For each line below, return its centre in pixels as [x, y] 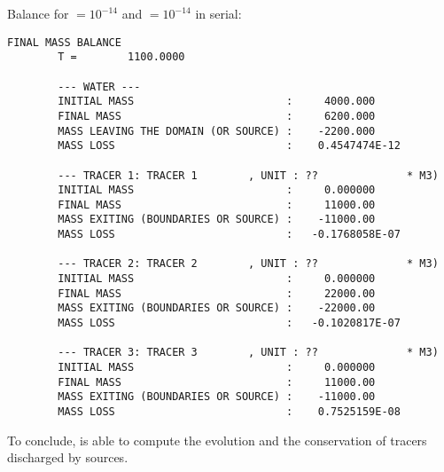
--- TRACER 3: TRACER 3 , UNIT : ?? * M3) [248, 353]
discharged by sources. [68, 457]
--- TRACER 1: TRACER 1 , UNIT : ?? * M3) [248, 175]
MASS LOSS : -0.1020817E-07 [229, 323]
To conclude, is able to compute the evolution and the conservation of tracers [217, 440]
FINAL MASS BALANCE [64, 42]
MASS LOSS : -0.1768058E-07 [229, 235]
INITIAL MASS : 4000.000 [217, 102]
